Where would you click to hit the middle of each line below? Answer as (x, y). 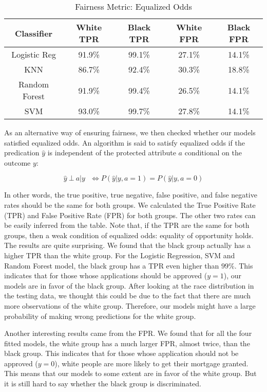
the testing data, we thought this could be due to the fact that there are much (128, 296)
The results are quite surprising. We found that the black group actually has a (128, 245)
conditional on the (213, 153)
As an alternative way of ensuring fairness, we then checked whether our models (130, 132)
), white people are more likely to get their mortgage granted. (151, 363)
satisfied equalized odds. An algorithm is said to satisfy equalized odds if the (125, 142)
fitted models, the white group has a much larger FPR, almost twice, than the (127, 343)
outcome (17, 162)
